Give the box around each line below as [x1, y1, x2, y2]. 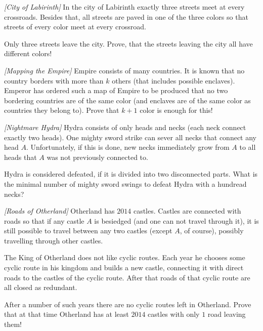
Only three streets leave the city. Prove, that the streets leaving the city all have [4, 38, 253, 49]
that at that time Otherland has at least [4, 309, 129, 319]
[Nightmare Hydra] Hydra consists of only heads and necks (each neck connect [4, 121, 246, 132]
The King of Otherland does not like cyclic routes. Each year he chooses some [4, 252, 245, 263]
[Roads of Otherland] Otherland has [4, 205, 115, 216]
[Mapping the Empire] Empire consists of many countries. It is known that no [4, 65, 245, 75]
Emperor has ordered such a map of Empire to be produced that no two [4, 85, 228, 96]
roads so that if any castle [4, 215, 84, 226]
